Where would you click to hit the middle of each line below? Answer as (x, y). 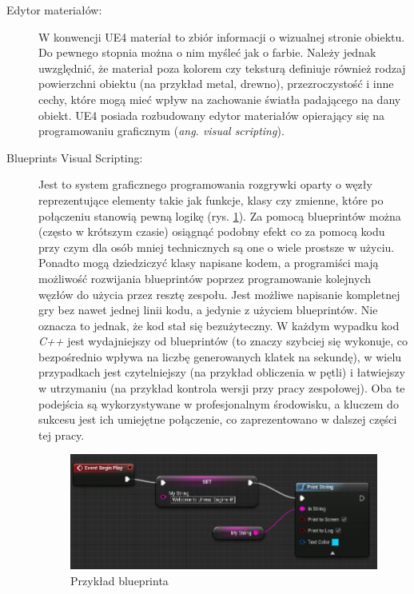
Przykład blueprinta (119, 581)
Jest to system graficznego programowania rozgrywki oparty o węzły (205, 184)
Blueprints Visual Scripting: (75, 157)
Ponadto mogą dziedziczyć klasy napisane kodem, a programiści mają (209, 263)
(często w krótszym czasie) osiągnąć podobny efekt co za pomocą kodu (212, 231)
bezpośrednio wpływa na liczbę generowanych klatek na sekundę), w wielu (220, 356)
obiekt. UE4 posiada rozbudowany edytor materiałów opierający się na (212, 115)
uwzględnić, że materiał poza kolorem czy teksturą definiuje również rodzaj (222, 68)
